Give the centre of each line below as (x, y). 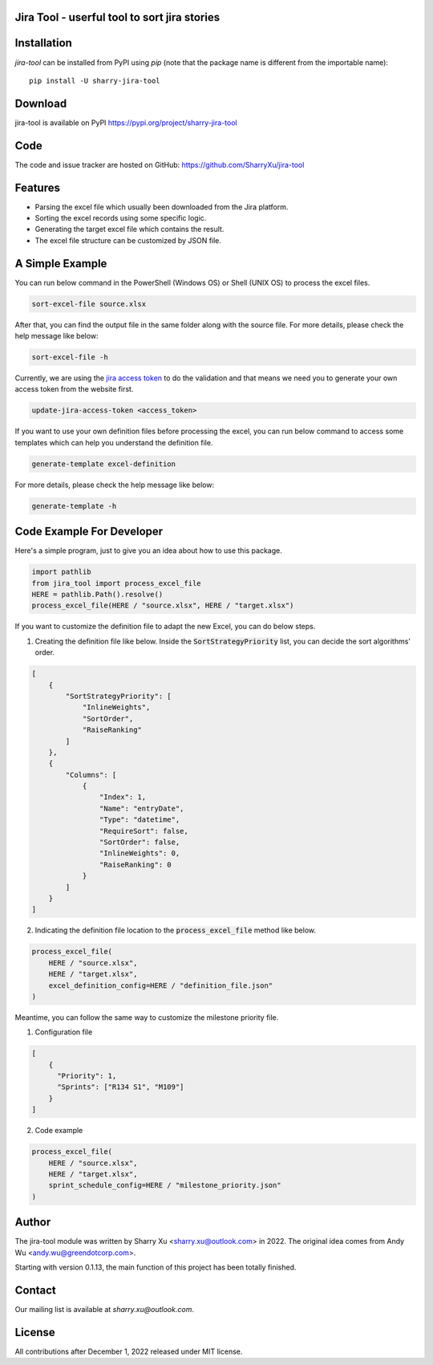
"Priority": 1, (87, 1076)
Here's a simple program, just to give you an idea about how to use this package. (148, 550)
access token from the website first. (74, 389)
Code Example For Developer (89, 532)
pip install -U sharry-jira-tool (95, 81)
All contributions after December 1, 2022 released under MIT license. (129, 1351)
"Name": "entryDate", (142, 808)
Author (33, 1223)
